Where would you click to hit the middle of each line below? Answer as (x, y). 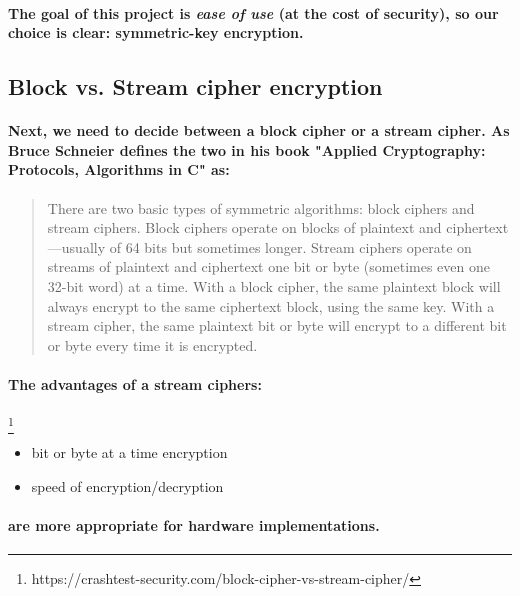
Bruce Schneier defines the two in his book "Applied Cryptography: (247, 149)
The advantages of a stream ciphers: (135, 383)
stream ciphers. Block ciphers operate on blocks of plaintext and (244, 227)
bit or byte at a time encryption (129, 452)
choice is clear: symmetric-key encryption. (156, 32)
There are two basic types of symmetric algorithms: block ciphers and (261, 207)
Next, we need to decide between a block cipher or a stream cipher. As (259, 130)
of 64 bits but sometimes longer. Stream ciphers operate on (290, 246)
